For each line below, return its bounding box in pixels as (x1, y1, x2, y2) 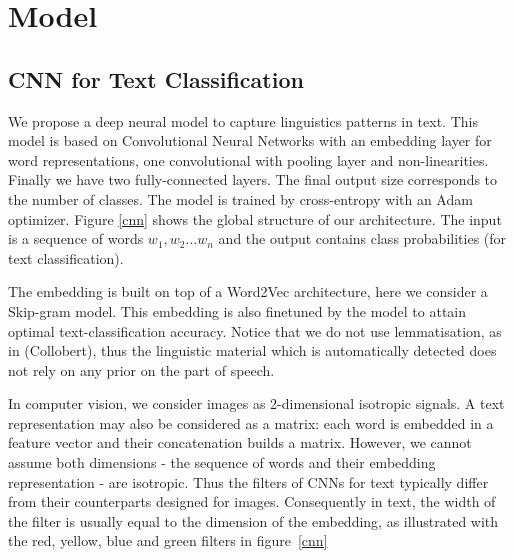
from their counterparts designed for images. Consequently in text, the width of (8, 491, 496, 512)
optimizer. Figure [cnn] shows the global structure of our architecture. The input (8, 208, 502, 229)
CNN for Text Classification (8, 63, 304, 94)
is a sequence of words (8, 228, 144, 249)
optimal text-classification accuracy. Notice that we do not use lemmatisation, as (8, 320, 502, 341)
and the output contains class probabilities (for (218, 228, 507, 249)
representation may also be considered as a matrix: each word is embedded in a (8, 412, 494, 433)
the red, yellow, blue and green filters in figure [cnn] (8, 530, 328, 551)
